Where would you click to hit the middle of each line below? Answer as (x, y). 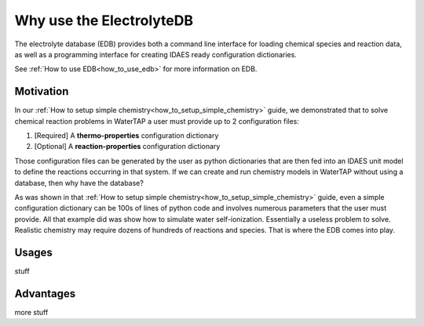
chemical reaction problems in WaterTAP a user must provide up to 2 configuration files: (157, 121)
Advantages (45, 293)
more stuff (31, 312)
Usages (33, 252)
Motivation (42, 91)
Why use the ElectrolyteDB (104, 20)
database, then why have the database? (79, 183)
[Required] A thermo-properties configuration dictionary (126, 136)
